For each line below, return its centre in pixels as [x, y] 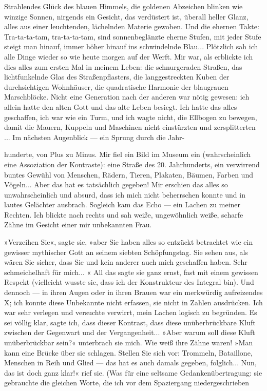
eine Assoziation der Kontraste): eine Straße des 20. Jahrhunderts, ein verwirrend [132, 164]
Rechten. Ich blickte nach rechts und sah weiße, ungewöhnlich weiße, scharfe [124, 214]
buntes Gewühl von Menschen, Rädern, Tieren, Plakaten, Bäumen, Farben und [129, 174]
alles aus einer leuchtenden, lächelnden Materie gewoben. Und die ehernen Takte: [132, 26]
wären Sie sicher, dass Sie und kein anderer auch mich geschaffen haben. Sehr [126, 262]
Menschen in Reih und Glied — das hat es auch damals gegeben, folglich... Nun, [130, 363]
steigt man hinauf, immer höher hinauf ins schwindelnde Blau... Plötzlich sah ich [131, 46]
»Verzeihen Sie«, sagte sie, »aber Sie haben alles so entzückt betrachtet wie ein [129, 242]
